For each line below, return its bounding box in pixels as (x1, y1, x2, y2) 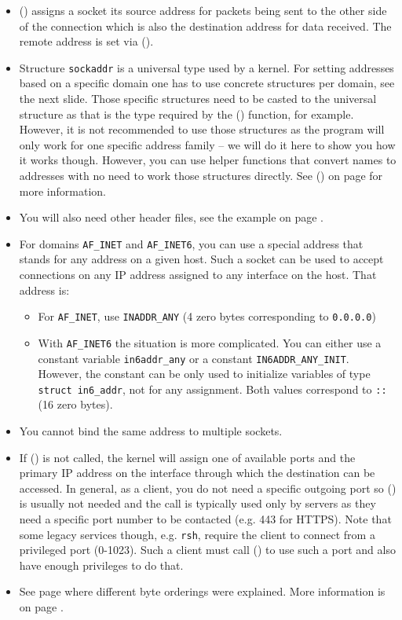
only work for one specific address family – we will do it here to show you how (19, 136, 396, 152)
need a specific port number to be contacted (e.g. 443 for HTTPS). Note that (19, 511, 392, 526)
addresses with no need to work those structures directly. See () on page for (19, 167, 383, 183)
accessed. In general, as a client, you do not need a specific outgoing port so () (19, 479, 397, 496)
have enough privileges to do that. (19, 556, 184, 573)
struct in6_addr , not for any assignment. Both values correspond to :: (38, 380, 387, 397)
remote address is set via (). (19, 33, 154, 50)
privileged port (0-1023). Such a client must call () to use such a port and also (19, 541, 396, 558)
